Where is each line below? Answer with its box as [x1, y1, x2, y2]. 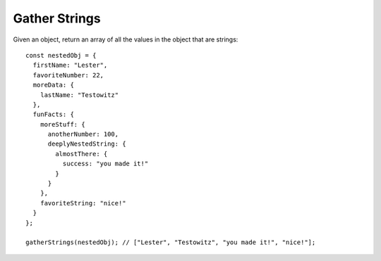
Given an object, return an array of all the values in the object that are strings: [13, 35, 238, 44]
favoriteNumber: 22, [32, 71, 104, 79]
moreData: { [32, 81, 74, 89]
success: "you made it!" [62, 160, 149, 168]
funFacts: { [32, 110, 74, 119]
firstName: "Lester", [32, 61, 108, 70]
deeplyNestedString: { [47, 140, 126, 148]
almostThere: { [55, 150, 108, 158]
